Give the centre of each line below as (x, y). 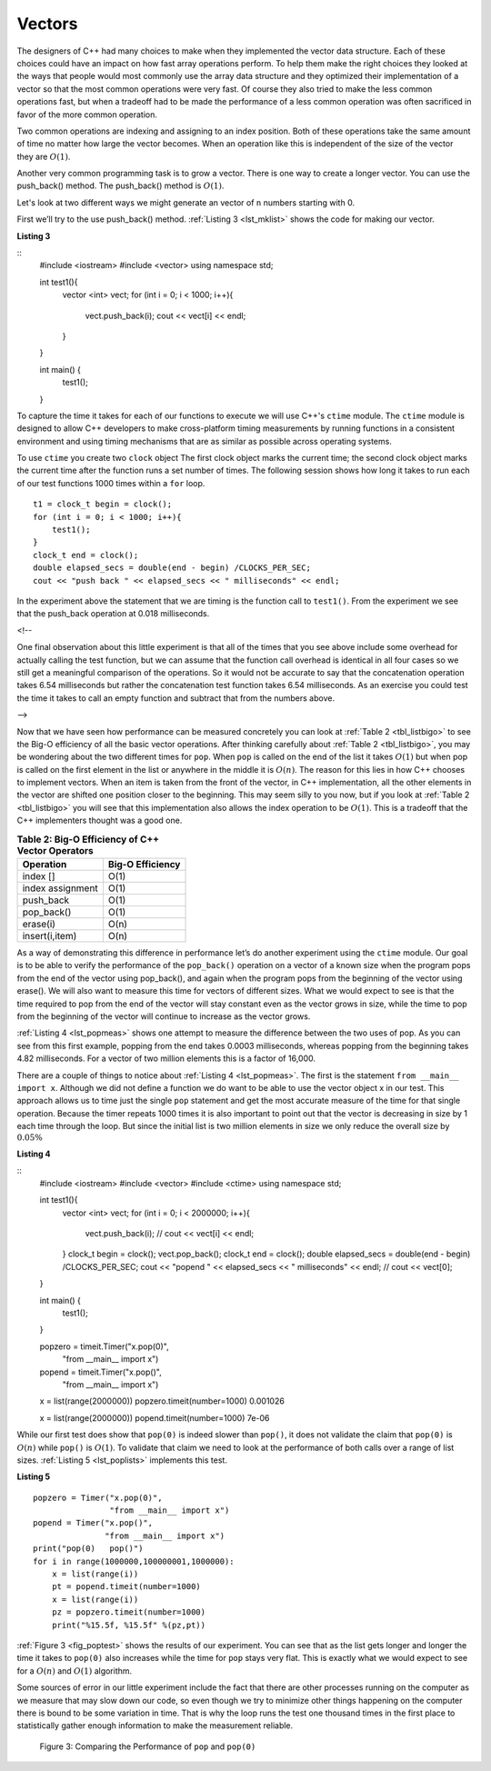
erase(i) (39, 925)
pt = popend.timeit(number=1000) (126, 1587)
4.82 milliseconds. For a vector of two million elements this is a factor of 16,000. (166, 1058)
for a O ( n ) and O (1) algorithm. (75, 1671)
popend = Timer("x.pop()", (93, 1523)
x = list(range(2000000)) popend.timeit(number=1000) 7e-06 (155, 1417)
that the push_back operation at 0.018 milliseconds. (113, 614)
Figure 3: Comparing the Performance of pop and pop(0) (148, 1746)
